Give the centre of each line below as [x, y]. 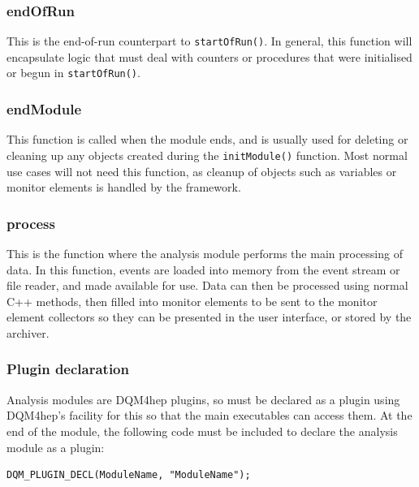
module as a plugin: [56, 447]
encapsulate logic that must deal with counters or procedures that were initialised [209, 56]
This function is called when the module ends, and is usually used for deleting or [207, 139]
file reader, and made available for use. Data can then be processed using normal [207, 285]
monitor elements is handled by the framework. [124, 187]
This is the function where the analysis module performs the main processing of [205, 253]
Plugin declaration [68, 369]
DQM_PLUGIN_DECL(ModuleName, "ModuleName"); [129, 475]
